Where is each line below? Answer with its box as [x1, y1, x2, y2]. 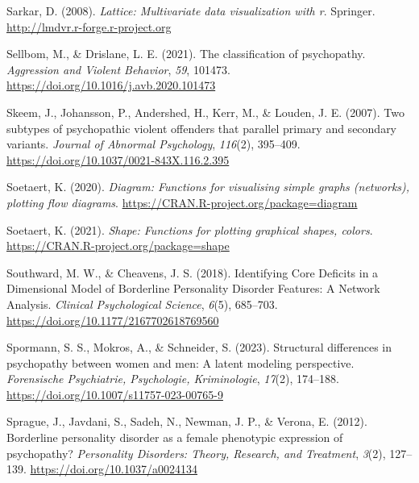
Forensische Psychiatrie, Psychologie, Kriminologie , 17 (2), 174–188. [6, 370, 339, 387]
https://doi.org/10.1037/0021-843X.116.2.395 [6, 151, 230, 168]
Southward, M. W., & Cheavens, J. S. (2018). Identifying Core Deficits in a [6, 264, 379, 281]
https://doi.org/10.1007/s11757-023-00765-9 [6, 385, 223, 402]
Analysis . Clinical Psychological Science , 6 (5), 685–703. [6, 295, 278, 312]
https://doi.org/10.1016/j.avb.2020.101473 [6, 77, 216, 94]
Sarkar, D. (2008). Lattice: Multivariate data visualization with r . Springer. [6, 2, 375, 19]
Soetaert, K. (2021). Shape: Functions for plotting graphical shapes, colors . [6, 221, 373, 238]
